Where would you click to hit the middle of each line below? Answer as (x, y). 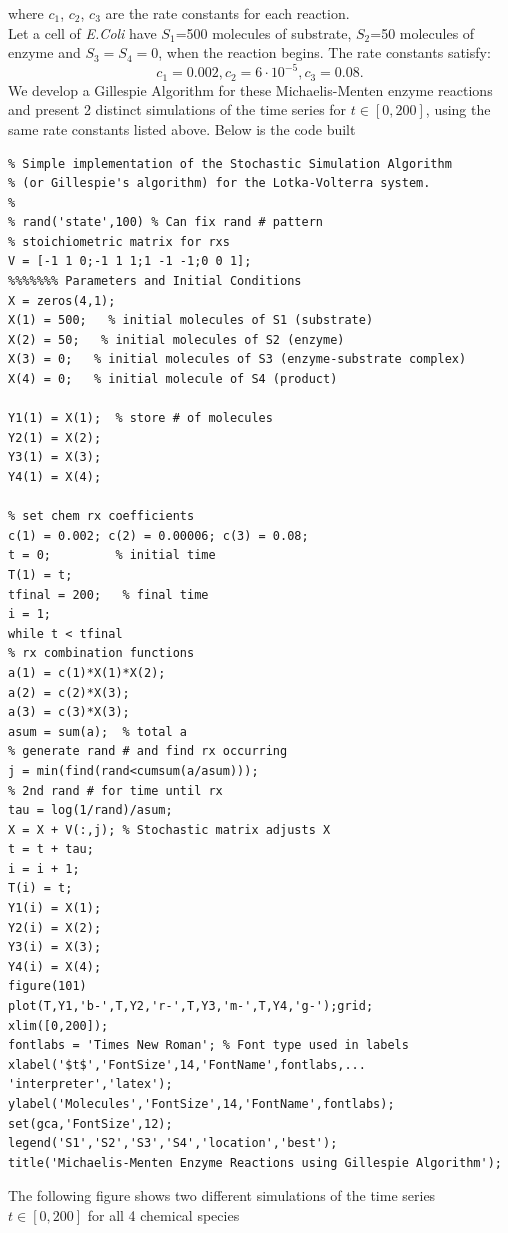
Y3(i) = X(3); (55, 947)
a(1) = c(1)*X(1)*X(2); (87, 672)
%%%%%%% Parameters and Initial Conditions (155, 281)
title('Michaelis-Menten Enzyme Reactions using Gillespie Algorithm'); (255, 1162)
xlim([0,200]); (58, 1025)
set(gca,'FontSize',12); (90, 1123)
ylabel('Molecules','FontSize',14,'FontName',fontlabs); (201, 1104)
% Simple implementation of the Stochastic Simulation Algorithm (230, 163)
